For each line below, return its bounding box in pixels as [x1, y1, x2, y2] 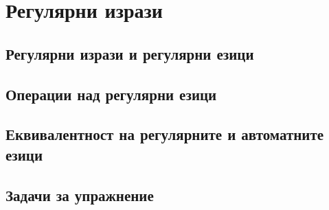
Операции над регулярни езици [5, 83, 217, 104]
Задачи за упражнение [5, 184, 154, 205]
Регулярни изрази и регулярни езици [5, 43, 254, 64]
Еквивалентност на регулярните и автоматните [5, 124, 324, 145]
